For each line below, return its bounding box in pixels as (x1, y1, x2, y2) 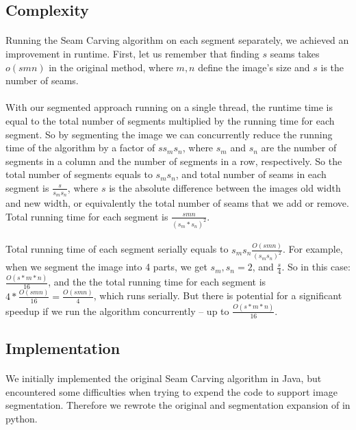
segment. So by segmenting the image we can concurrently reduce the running (5, 127, 333, 141)
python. (5, 411, 38, 425)
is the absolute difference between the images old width (109, 180, 341, 194)
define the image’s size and (198, 60, 310, 74)
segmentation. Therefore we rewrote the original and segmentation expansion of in (5, 398, 351, 412)
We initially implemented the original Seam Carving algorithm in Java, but (5, 371, 322, 385)
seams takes (270, 46, 320, 60)
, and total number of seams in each (175, 167, 327, 181)
